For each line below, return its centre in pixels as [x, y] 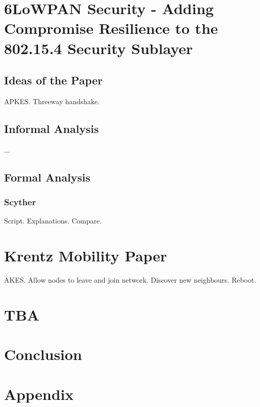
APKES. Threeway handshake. [52, 101]
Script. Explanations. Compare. [53, 221]
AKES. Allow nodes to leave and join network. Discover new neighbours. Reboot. [130, 280]
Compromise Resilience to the [111, 28]
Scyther [20, 202]
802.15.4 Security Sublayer [99, 48]
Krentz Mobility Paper [86, 256]
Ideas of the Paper [54, 80]
